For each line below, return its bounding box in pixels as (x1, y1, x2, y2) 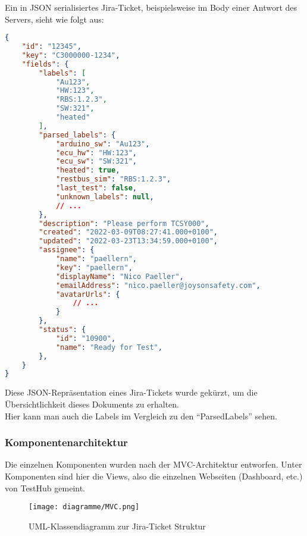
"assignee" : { (39, 246, 95, 255)
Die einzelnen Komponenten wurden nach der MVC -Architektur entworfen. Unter (5, 458, 302, 471)
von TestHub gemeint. (5, 481, 86, 494)
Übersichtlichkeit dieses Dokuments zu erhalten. (5, 397, 180, 410)
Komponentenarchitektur (5, 435, 128, 450)
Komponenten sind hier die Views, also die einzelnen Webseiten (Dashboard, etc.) (5, 469, 303, 482)
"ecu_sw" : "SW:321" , (55, 157, 137, 166)
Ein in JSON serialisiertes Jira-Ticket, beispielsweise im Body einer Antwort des (5, 1, 297, 13)
